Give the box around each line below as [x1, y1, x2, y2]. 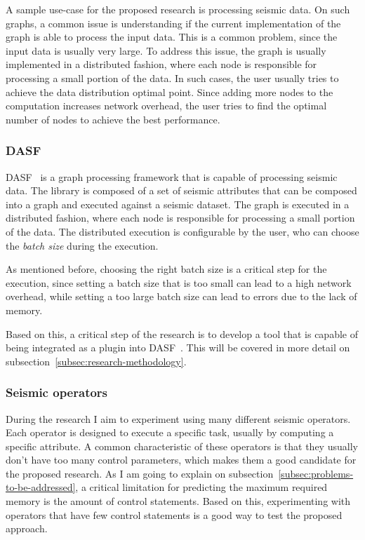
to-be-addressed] [6, 480, 76, 494]
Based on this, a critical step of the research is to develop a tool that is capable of [6, 326, 358, 341]
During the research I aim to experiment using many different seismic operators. [6, 411, 351, 426]
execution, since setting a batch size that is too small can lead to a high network [6, 275, 352, 290]
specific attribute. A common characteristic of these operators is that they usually [6, 438, 358, 453]
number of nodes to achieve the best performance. [6, 112, 220, 126]
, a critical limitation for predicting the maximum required [75, 480, 328, 494]
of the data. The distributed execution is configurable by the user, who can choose [6, 224, 359, 238]
